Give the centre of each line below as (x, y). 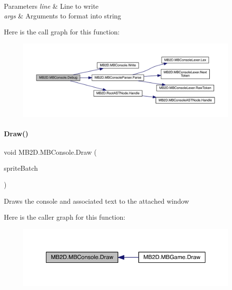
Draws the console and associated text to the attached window (97, 201)
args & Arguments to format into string (63, 15)
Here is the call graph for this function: (62, 32)
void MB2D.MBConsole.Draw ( (50, 152)
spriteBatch (21, 168)
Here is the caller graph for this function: (65, 217)
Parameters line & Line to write (51, 6)
